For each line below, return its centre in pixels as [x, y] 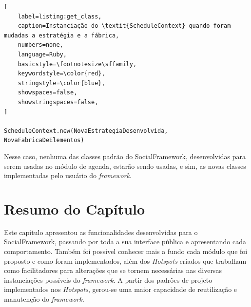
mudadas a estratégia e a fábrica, [62, 35]
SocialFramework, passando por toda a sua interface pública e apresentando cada [125, 242]
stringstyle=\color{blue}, [61, 83]
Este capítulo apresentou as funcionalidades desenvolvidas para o [101, 232]
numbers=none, [40, 45]
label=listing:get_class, [60, 16]
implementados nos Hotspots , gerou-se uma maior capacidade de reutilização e [121, 289]
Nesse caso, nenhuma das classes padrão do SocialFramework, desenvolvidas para [125, 156]
